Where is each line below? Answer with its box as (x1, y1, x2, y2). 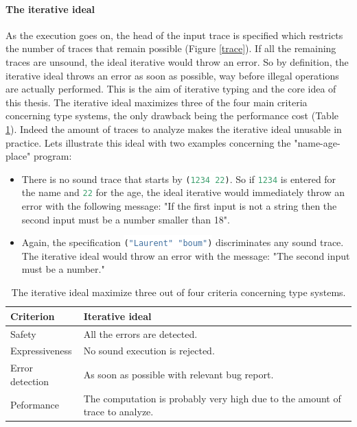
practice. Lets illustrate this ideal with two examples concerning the (5, 135, 291, 149)
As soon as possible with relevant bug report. (83, 367, 274, 381)
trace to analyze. (83, 404, 154, 419)
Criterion (10, 308, 55, 323)
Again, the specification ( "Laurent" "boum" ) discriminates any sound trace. (21, 235, 344, 249)
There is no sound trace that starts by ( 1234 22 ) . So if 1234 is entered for (21, 171, 336, 186)
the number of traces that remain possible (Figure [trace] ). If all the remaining (5, 41, 336, 56)
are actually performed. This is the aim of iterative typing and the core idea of (5, 82, 336, 96)
